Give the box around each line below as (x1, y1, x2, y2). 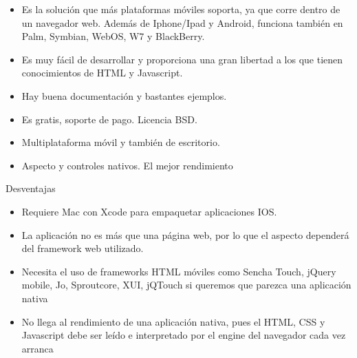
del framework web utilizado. (21, 241, 144, 255)
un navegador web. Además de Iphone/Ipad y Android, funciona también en (21, 15, 343, 30)
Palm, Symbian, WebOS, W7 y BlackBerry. (21, 29, 205, 43)
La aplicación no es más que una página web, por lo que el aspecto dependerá (21, 227, 349, 242)
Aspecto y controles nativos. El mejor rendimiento (21, 158, 233, 172)
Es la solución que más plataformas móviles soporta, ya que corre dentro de (21, 2, 340, 16)
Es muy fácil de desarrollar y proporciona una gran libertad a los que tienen (21, 52, 343, 66)
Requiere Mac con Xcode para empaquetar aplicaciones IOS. (21, 204, 277, 218)
